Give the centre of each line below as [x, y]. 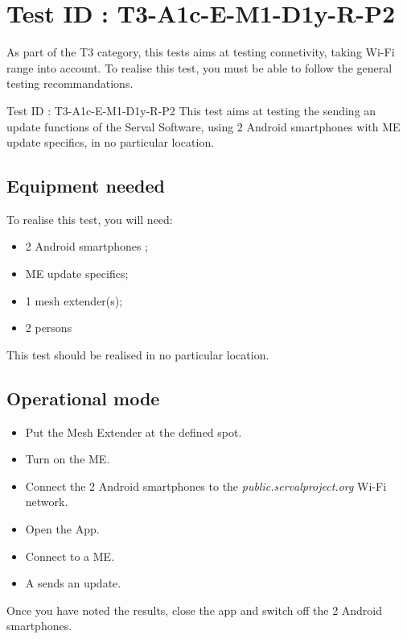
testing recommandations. [70, 83]
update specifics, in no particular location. [111, 142]
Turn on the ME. [68, 459]
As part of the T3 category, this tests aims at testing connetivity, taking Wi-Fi [201, 52]
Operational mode [83, 398]
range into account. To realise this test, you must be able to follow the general [199, 67]
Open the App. [62, 529]
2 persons [49, 328]
